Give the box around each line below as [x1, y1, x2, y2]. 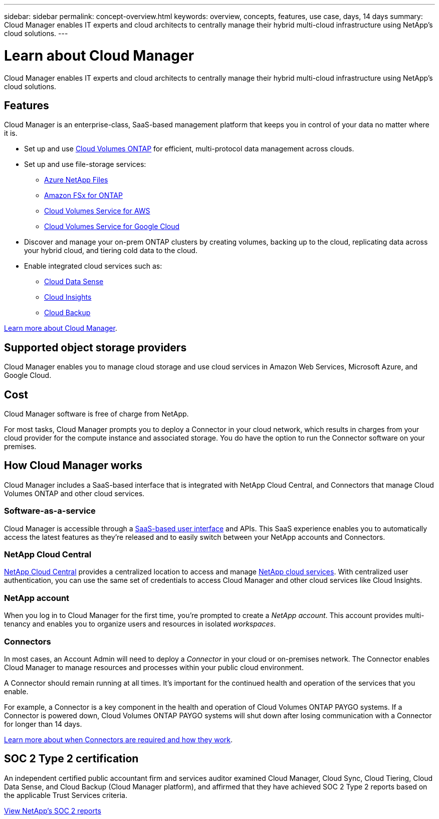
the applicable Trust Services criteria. [4, 790, 127, 799]
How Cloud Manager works [4, 459, 143, 472]
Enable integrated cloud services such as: [24, 262, 162, 271]
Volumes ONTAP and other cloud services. [4, 489, 145, 498]
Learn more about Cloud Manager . [4, 324, 117, 333]
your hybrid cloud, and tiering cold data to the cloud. [24, 246, 197, 255]
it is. [4, 129, 18, 138]
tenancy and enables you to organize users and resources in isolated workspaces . [4, 620, 276, 629]
